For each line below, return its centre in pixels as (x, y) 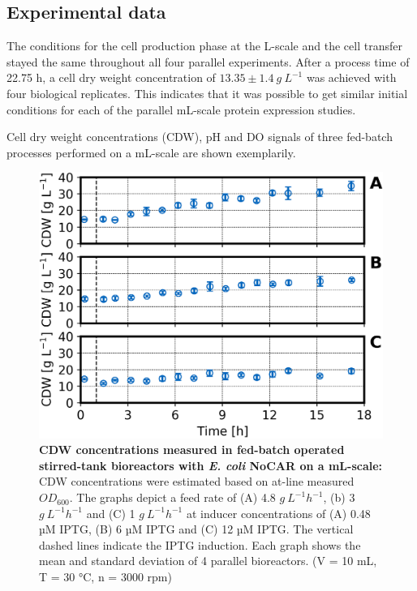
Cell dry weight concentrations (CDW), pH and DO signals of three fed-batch (200, 137)
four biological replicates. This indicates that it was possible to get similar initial (207, 93)
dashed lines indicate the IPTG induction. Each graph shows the (200, 544)
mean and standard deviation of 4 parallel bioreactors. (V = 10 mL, (208, 561)
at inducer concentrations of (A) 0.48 (278, 513)
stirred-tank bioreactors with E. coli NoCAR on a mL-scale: (211, 465)
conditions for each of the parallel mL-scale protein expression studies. (181, 109)
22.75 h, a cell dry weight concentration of (111, 77)
